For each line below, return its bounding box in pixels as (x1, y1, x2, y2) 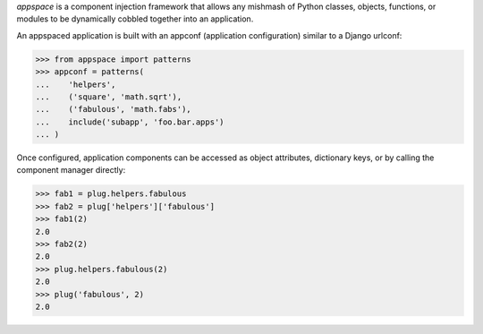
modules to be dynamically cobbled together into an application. (16, 13, 254, 24)
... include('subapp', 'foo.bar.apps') (35, 116, 225, 127)
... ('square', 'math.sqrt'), (35, 91, 182, 102)
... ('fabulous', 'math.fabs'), (35, 104, 191, 115)
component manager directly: (16, 165, 126, 176)
